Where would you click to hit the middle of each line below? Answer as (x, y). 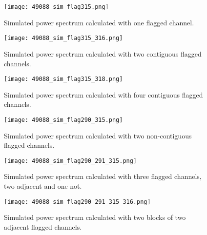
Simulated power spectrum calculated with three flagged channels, (103, 176)
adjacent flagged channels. (43, 226)
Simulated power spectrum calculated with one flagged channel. (99, 22)
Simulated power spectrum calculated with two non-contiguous (98, 135)
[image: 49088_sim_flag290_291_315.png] (71, 161)
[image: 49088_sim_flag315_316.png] (63, 38)
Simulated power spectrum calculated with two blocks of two (95, 217)
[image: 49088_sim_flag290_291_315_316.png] (77, 202)
